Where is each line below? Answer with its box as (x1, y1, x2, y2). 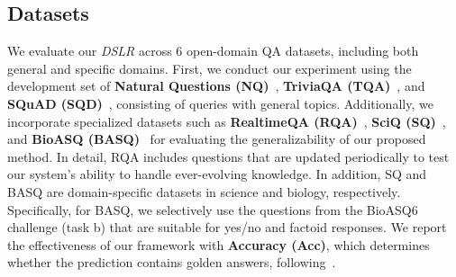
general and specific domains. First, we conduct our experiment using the (7, 58, 412, 77)
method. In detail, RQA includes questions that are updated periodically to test (7, 147, 450, 165)
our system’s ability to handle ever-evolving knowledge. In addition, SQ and (7, 165, 427, 183)
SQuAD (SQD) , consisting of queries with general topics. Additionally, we (7, 94, 433, 112)
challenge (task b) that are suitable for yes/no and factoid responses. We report (7, 218, 447, 237)
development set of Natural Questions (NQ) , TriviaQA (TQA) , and (7, 76, 425, 95)
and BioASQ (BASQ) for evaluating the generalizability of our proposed (7, 130, 426, 148)
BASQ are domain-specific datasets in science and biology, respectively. (7, 182, 401, 201)
